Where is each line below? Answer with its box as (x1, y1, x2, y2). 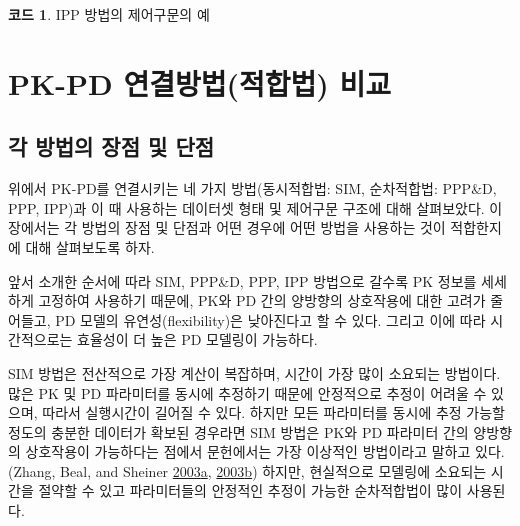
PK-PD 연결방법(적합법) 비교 (8, 62, 391, 103)
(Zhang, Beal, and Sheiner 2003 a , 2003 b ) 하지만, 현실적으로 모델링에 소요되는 (8, 460, 487, 481)
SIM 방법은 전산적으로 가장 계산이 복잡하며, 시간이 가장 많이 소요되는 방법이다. (8, 362, 501, 383)
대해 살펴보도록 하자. (25, 236, 155, 257)
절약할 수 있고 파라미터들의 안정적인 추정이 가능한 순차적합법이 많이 (38, 480, 463, 501)
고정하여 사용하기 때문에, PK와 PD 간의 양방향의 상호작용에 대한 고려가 (38, 290, 486, 311)
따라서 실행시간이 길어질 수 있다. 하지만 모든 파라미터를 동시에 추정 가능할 (42, 402, 505, 423)
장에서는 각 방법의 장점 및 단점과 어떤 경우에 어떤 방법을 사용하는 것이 (8, 217, 446, 238)
